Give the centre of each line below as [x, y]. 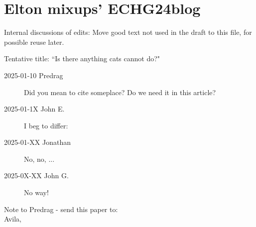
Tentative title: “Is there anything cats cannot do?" [82, 58]
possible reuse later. [34, 42]
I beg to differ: [46, 125]
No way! [36, 192]
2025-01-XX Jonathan [37, 142]
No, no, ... [39, 159]
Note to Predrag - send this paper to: [61, 209]
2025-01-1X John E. [34, 109]
